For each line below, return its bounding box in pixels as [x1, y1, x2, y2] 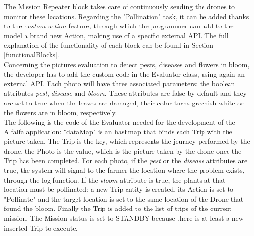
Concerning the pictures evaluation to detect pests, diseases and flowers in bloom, [4, 59, 250, 69]
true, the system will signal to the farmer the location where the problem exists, [4, 165, 245, 175]
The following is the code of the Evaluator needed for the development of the [4, 117, 235, 127]
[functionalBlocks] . [4, 49, 59, 59]
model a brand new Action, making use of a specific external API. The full [4, 30, 229, 40]
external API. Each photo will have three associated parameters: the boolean [4, 78, 235, 88]
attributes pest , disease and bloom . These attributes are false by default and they [4, 88, 247, 98]
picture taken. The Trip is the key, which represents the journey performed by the [4, 136, 250, 146]
